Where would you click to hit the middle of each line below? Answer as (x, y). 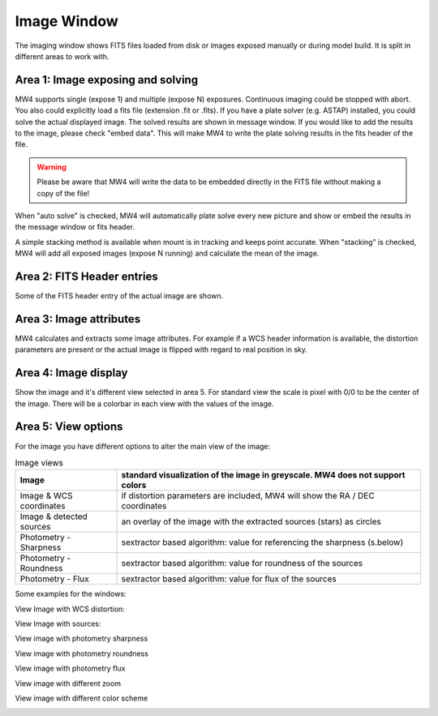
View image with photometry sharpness (82, 639)
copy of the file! (63, 193)
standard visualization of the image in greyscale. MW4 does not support (263, 475)
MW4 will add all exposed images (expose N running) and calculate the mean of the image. (167, 253)
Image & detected (54, 517)
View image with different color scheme (82, 698)
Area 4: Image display (71, 373)
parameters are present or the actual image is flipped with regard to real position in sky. (161, 349)
